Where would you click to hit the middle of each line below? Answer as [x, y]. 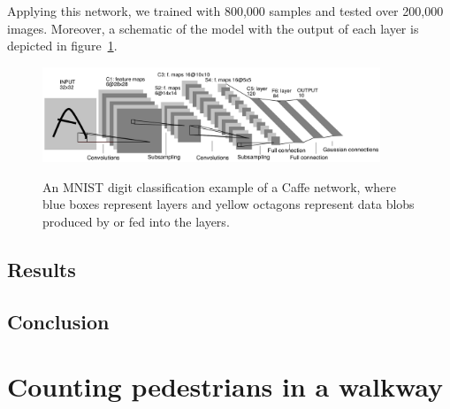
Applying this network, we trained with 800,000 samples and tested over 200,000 [225, 11]
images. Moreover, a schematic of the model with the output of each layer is [213, 28]
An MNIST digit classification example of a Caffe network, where [219, 186]
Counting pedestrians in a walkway [225, 386]
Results [42, 269]
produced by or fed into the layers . [136, 221]
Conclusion [58, 321]
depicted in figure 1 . [62, 46]
